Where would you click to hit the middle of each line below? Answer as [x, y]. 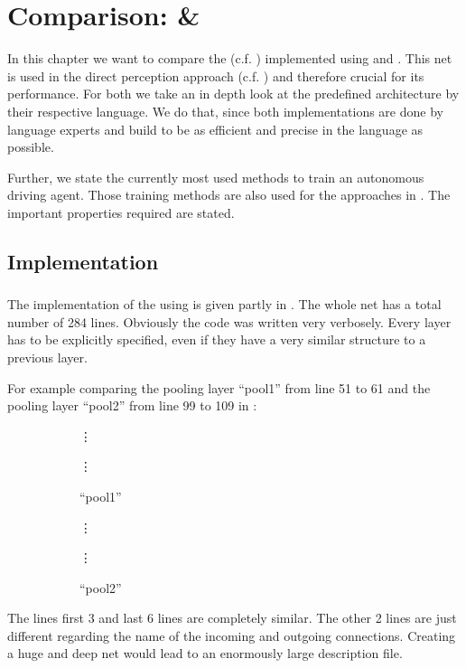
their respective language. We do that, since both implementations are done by [225, 111]
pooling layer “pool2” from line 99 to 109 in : [132, 405]
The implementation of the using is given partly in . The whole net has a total [224, 304]
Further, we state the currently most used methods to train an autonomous [216, 177]
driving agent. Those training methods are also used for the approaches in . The [229, 195]
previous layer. [47, 357]
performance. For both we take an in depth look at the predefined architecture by [233, 94]
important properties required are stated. [121, 212]
